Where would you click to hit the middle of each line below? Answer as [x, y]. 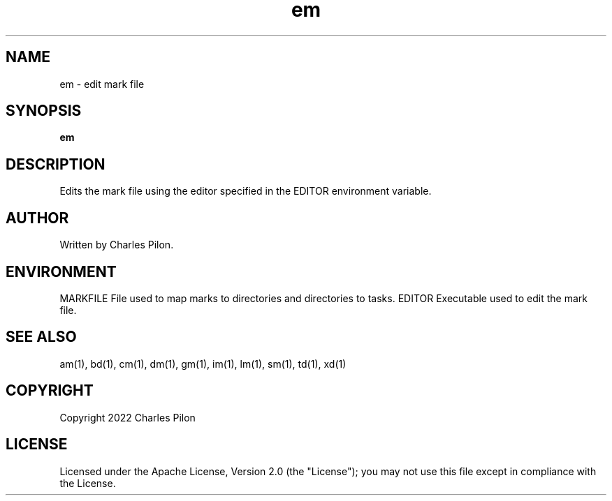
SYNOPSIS [44, 111]
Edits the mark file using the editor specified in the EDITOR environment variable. [246, 191]
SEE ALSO [41, 337]
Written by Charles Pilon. [117, 245]
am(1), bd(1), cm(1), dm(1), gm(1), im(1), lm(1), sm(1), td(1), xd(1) [203, 364]
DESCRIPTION [56, 164]
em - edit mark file [102, 84]
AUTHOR [37, 218]
